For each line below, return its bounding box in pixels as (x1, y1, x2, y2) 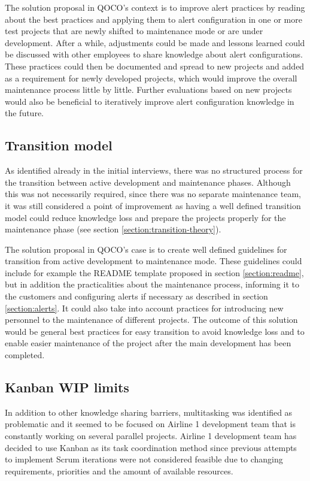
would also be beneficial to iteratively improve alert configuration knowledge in (5, 95, 294, 107)
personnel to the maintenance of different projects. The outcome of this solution (5, 313, 298, 326)
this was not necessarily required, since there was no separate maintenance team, (5, 187, 301, 200)
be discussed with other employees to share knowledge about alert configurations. (5, 48, 303, 60)
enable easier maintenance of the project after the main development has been (5, 337, 291, 349)
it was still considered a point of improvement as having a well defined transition (5, 199, 301, 211)
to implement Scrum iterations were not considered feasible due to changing (5, 453, 283, 465)
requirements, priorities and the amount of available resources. (5, 464, 233, 477)
